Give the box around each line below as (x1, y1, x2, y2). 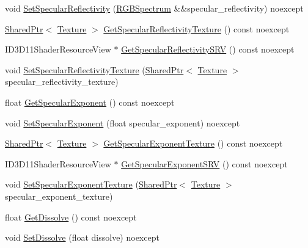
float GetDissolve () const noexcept (5, 210, 137, 223)
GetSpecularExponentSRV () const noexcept (121, 157, 288, 170)
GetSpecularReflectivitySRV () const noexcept (121, 43, 295, 56)
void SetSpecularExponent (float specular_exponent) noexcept (5, 116, 240, 129)
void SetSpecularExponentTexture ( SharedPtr (5, 178, 177, 191)
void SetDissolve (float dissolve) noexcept (5, 231, 159, 244)
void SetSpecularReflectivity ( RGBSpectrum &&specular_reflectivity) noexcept (5, 2, 304, 14)
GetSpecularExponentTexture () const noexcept (103, 137, 283, 150)
